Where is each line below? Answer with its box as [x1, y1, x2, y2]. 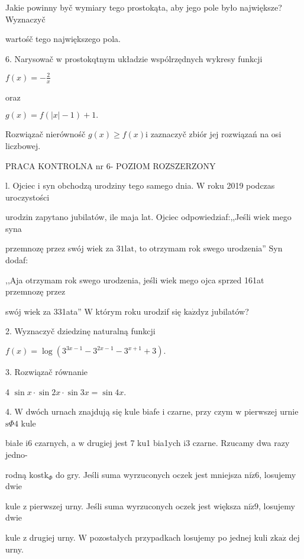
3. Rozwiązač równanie [5, 366, 88, 378]
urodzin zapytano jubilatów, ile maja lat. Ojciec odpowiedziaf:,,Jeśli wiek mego [5, 211, 292, 223]
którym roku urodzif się [95, 305, 181, 317]
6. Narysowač [5, 52, 53, 64]
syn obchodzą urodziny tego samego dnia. [43, 179, 194, 192]
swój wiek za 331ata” [5, 305, 82, 317]
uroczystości [5, 190, 50, 203]
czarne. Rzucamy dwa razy [192, 437, 290, 449]
